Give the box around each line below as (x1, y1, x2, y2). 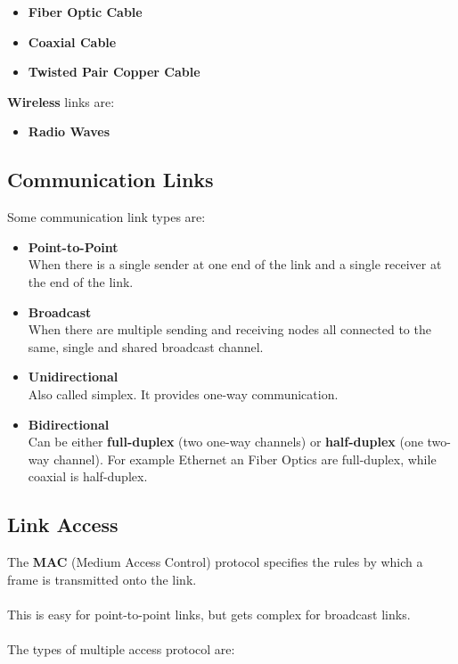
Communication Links (7, 166, 214, 193)
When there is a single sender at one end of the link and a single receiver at (28, 255, 442, 274)
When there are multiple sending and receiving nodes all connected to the (28, 320, 431, 339)
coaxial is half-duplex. (28, 467, 148, 486)
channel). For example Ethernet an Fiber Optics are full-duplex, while (53, 449, 437, 468)
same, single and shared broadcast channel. (28, 337, 264, 356)
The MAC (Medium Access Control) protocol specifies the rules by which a (7, 553, 423, 571)
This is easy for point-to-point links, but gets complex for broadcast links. (7, 604, 411, 623)
